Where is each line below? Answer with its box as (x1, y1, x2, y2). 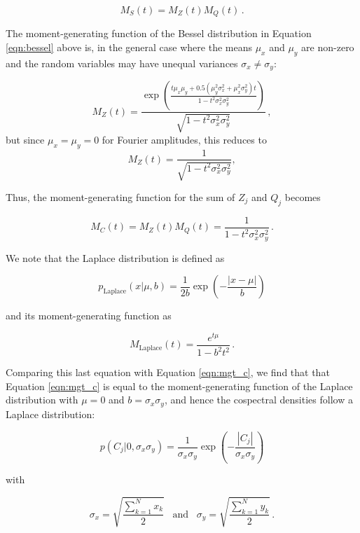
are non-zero (301, 40, 354, 55)
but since (6, 132, 45, 146)
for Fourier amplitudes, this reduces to (102, 132, 267, 146)
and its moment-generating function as (6, 308, 172, 323)
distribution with (6, 392, 78, 407)
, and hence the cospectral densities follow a (164, 392, 353, 407)
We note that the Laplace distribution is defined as (6, 250, 225, 265)
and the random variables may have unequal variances (6, 55, 238, 70)
